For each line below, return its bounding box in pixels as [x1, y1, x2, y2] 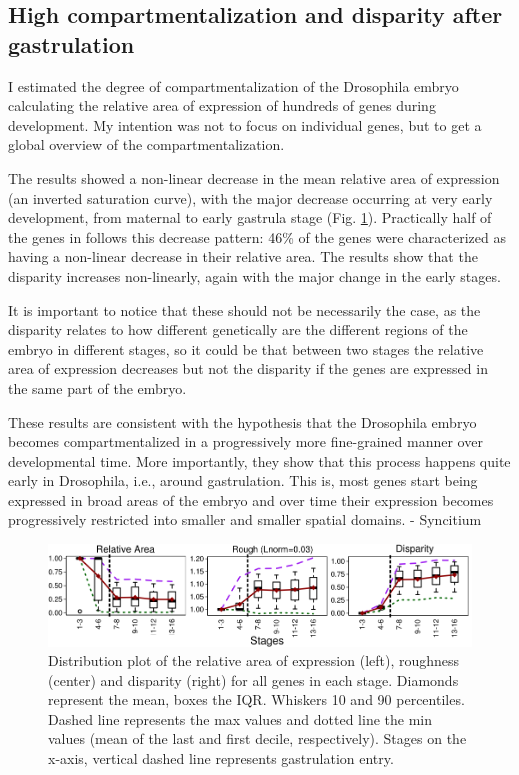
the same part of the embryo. [8, 377, 187, 398]
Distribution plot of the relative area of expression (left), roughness [48, 650, 460, 671]
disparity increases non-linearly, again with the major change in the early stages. [8, 265, 501, 286]
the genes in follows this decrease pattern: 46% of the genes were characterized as [8, 226, 506, 247]
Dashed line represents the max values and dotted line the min [48, 708, 433, 729]
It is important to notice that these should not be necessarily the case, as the [8, 299, 481, 320]
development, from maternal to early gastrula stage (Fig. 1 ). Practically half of [8, 207, 492, 228]
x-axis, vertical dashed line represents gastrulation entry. [48, 748, 394, 769]
